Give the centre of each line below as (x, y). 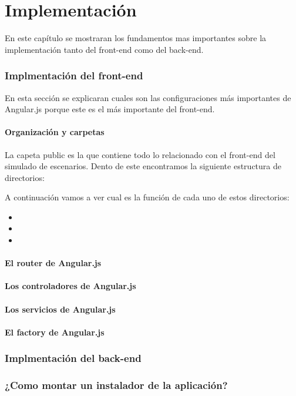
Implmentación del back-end (73, 358)
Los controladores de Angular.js (70, 286)
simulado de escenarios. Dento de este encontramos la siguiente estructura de (143, 166)
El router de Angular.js (53, 263)
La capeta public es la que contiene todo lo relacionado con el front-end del (140, 154)
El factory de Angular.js (55, 332)
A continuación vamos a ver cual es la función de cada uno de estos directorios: (147, 197)
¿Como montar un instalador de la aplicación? (116, 385)
